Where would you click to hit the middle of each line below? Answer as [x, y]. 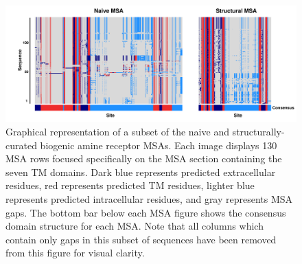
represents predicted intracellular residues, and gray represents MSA [149, 198]
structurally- [258, 131]
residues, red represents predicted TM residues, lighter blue [130, 185]
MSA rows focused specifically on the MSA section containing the [144, 158]
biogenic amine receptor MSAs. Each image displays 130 [159, 145]
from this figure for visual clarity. [75, 253]
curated [21, 145]
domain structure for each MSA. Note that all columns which [135, 226]
